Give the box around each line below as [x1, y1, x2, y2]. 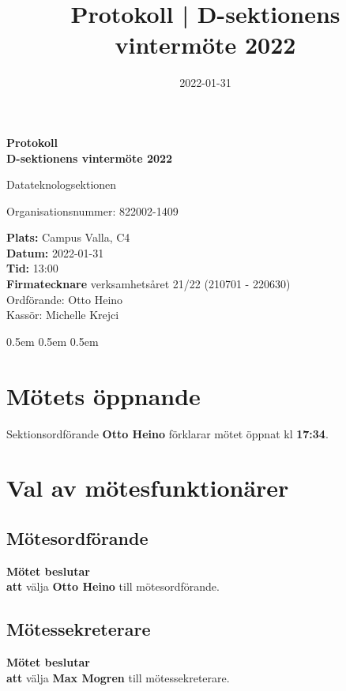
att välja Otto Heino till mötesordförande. [6, 578, 220, 595]
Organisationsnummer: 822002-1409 [6, 202, 179, 219]
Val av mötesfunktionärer [6, 471, 289, 504]
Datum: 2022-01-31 [6, 244, 104, 261]
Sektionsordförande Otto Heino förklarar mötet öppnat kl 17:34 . [6, 425, 329, 441]
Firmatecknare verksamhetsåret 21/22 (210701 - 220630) [6, 276, 291, 292]
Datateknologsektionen [6, 176, 117, 193]
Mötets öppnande [6, 379, 201, 411]
